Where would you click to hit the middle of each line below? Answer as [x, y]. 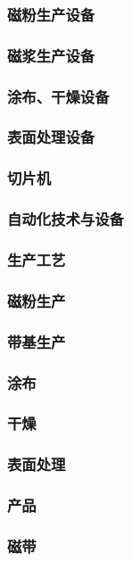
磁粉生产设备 [51, 14]
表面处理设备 [51, 137]
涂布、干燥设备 [58, 96]
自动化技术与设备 [66, 219]
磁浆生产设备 [51, 55]
